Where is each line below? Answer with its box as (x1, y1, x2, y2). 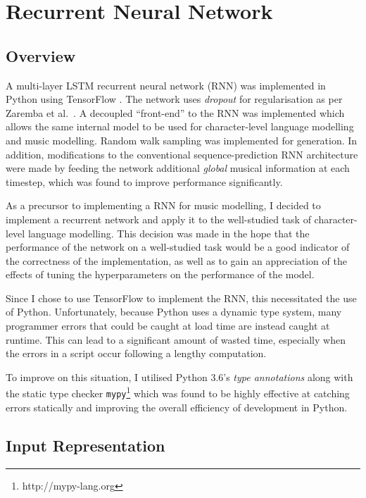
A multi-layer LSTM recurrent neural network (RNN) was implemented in (6, 77, 326, 92)
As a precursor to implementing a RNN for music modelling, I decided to (6, 198, 321, 213)
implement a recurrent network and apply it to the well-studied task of (6, 211, 311, 226)
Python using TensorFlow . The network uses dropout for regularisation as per (6, 92, 343, 106)
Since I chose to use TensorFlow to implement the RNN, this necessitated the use (6, 290, 357, 305)
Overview (6, 44, 76, 66)
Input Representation (6, 434, 165, 456)
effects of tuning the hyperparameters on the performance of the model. (6, 267, 315, 282)
